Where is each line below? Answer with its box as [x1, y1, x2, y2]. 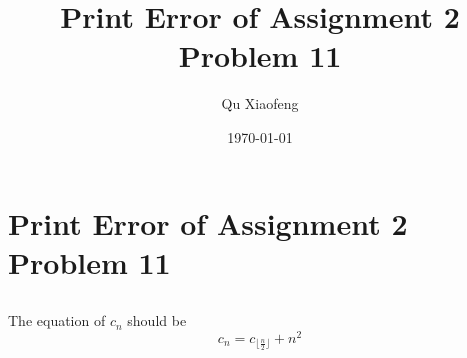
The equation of [8, 310, 106, 331]
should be [127, 310, 187, 331]
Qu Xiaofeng [221, 93, 299, 114]
